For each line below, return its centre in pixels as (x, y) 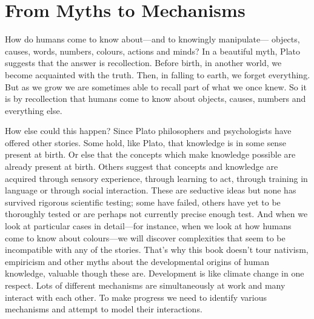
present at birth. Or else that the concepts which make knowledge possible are (150, 154)
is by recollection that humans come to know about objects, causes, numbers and (155, 99)
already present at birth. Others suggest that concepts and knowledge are (142, 166)
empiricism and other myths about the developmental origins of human (137, 261)
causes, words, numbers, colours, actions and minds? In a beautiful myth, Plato (152, 51)
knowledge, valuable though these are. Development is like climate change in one (155, 273)
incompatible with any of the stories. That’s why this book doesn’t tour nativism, (157, 250)
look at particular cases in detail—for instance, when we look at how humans (148, 226)
